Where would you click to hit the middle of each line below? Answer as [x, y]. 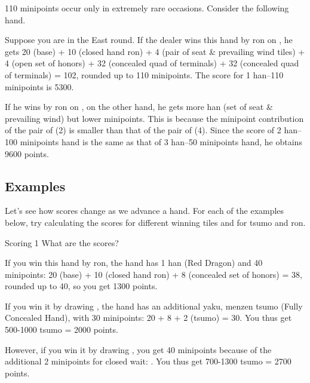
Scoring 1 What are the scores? [62, 242]
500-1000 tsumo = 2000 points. [62, 330]
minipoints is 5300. [39, 86]
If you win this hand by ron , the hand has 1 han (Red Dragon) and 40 [134, 263]
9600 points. [27, 153]
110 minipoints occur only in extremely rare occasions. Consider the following [147, 8]
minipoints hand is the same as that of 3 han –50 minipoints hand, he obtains [161, 141]
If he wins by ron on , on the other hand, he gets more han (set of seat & [139, 107]
